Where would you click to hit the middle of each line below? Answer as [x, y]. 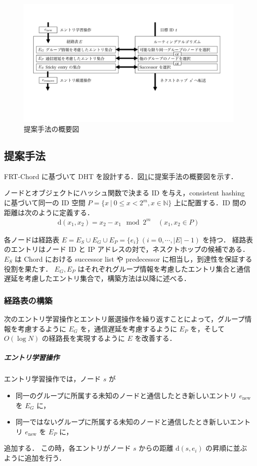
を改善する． [155, 338]
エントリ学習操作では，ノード [52, 379]
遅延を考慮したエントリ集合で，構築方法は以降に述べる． [97, 278]
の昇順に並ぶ [226, 448]
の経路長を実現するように [83, 338]
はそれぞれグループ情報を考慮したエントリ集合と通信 [164, 268]
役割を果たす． [28, 268]
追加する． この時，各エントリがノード [67, 448]
